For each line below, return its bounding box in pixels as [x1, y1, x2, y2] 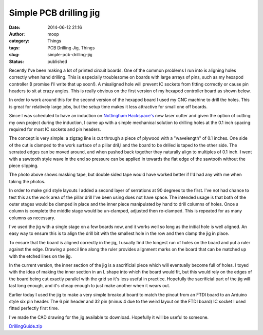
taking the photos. [9, 178, 46, 184]
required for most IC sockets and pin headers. [9, 126, 101, 132]
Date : [9, 24, 20, 30]
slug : [9, 52, 19, 58]
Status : [9, 59, 24, 64]
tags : [9, 44, 20, 51]
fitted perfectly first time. [9, 305, 59, 311]
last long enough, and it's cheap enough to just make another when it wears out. [9, 283, 170, 289]
